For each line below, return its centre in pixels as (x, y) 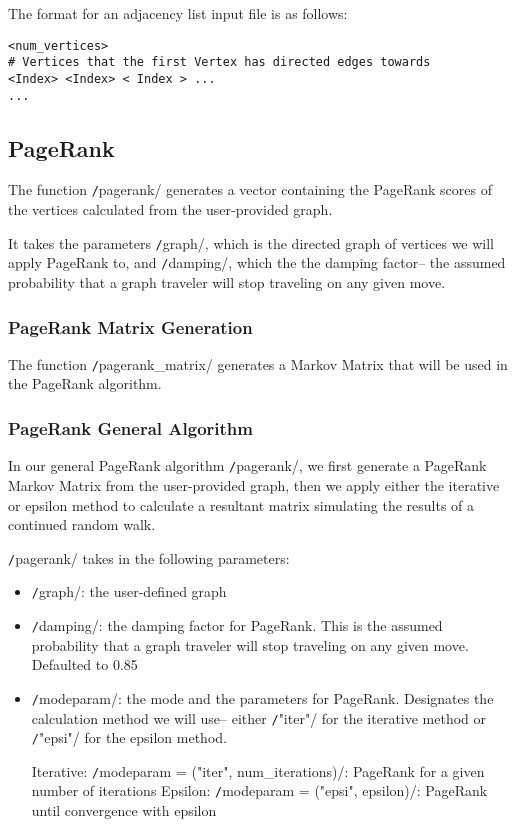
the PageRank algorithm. (85, 383)
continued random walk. (82, 524)
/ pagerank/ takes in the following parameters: (149, 557)
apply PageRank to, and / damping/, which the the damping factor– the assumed (257, 262)
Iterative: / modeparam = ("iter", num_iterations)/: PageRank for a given (258, 770)
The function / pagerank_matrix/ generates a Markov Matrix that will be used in (258, 363)
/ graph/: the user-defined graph (129, 591)
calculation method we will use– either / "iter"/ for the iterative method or (259, 717)
